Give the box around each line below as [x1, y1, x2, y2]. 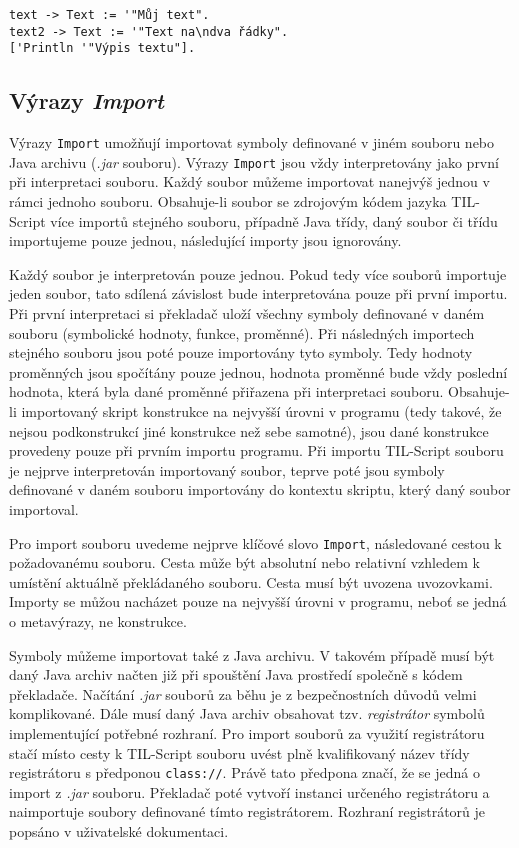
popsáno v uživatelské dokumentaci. [9, 821, 229, 842]
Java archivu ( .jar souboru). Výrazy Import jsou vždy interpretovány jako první [9, 151, 499, 172]
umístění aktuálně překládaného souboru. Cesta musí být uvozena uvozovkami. [9, 571, 493, 592]
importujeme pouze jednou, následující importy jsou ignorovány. [9, 230, 402, 251]
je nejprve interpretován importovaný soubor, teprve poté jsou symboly [9, 459, 445, 480]
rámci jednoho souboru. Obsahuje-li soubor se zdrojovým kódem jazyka [9, 191, 447, 212]
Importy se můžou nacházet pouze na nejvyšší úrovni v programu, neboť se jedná [9, 591, 507, 612]
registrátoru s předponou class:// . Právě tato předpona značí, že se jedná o [9, 762, 480, 783]
